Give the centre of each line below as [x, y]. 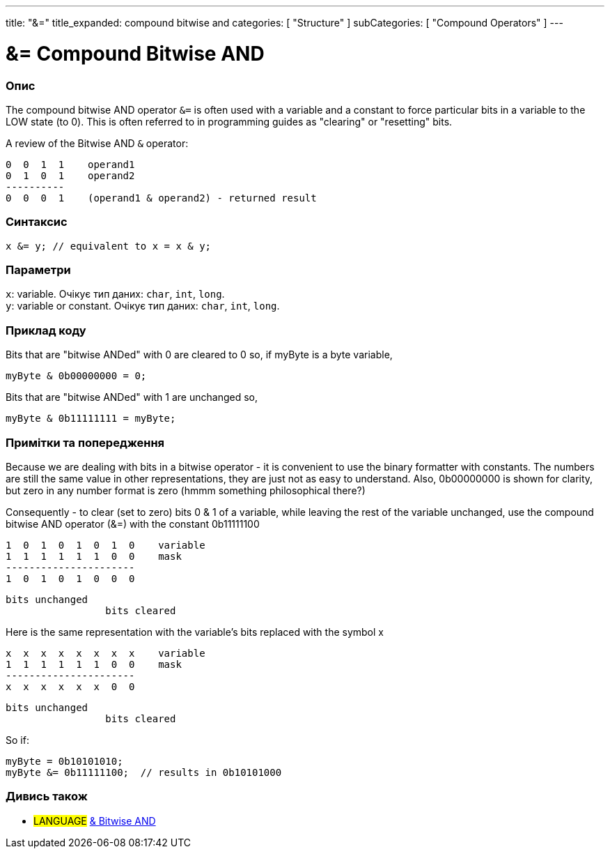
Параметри [38, 270]
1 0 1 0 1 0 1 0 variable [105, 545]
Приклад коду [46, 330]
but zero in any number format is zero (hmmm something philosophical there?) [186, 490]
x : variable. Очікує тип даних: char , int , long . [115, 294]
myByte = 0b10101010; [64, 761]
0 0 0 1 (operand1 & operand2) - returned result [161, 198]
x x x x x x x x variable [105, 653]
